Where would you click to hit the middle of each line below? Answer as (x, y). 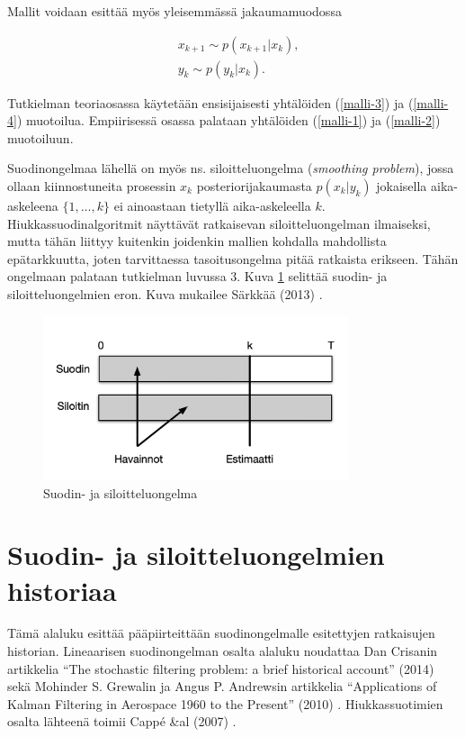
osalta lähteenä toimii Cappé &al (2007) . (122, 721)
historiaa (62, 590)
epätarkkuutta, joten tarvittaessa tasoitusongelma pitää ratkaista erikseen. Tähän (233, 258)
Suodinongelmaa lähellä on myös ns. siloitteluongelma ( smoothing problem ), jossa (231, 168)
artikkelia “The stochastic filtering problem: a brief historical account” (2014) (221, 668)
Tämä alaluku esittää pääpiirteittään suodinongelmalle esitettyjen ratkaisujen (221, 633)
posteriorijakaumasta (254, 186)
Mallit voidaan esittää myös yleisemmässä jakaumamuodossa (174, 11)
